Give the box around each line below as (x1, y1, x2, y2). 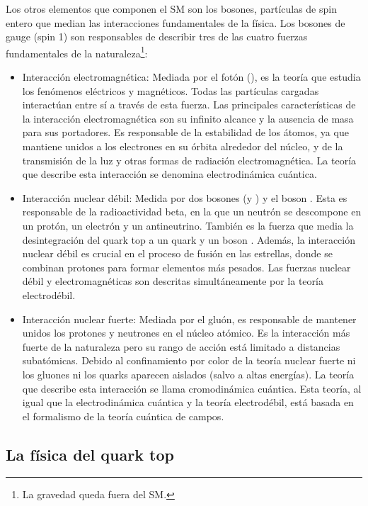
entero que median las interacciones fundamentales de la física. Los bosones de (6, 15, 345, 30)
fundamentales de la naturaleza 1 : (6, 43, 148, 60)
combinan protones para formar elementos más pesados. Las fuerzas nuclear (22, 259, 351, 274)
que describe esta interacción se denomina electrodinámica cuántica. (22, 167, 317, 181)
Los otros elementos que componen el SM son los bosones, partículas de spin (6, 1, 337, 16)
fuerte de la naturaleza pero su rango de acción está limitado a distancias (22, 339, 340, 354)
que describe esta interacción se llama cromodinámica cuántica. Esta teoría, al (22, 381, 362, 395)
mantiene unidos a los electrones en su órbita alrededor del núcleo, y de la (22, 139, 343, 153)
